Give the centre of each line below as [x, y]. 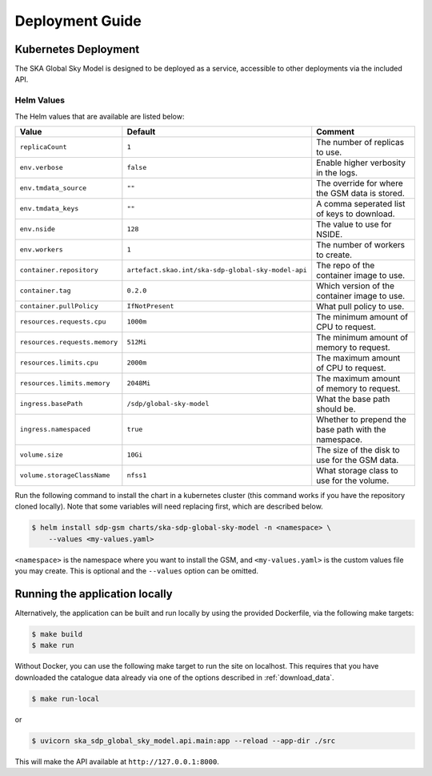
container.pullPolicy [59, 306]
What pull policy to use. [360, 306]
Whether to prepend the [362, 419]
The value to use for [354, 224]
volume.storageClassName [65, 475]
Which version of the [356, 286]
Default [141, 131]
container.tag [45, 291]
